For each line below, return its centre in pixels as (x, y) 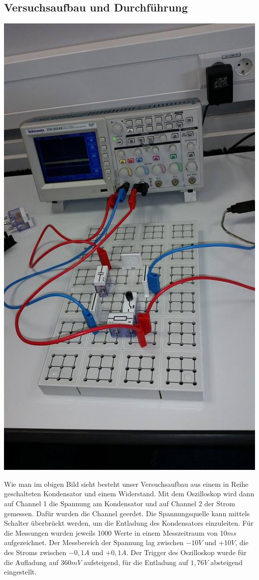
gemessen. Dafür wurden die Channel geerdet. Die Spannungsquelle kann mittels (127, 513)
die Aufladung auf (31, 562)
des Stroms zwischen (35, 552)
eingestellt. (20, 572)
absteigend (227, 562)
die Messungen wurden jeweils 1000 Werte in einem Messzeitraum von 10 (116, 532)
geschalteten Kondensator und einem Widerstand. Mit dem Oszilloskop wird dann (129, 494)
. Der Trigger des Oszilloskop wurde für (187, 552)
